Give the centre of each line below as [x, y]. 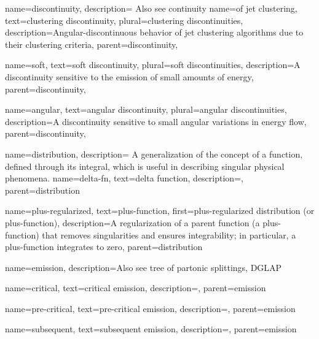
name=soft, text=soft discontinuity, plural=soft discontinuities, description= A [153, 65]
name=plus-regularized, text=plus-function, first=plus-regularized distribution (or [160, 211]
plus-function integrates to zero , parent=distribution [104, 247]
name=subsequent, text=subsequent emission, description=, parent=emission [151, 329]
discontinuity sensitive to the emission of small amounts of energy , [129, 76]
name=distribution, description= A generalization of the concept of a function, [154, 154]
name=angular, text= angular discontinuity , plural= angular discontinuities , [146, 109]
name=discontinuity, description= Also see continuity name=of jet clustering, [151, 8]
